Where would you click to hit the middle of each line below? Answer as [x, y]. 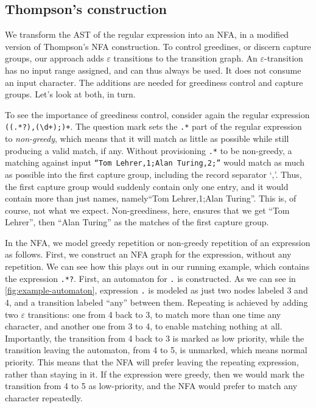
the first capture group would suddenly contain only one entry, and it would [147, 186]
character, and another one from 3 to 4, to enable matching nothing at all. [144, 326]
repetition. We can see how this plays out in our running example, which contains [157, 266]
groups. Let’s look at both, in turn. [70, 94]
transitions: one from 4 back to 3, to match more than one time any [154, 314]
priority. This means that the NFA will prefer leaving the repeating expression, [152, 361]
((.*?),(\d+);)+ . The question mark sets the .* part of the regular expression [153, 126]
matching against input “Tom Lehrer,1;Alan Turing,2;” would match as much [155, 162]
